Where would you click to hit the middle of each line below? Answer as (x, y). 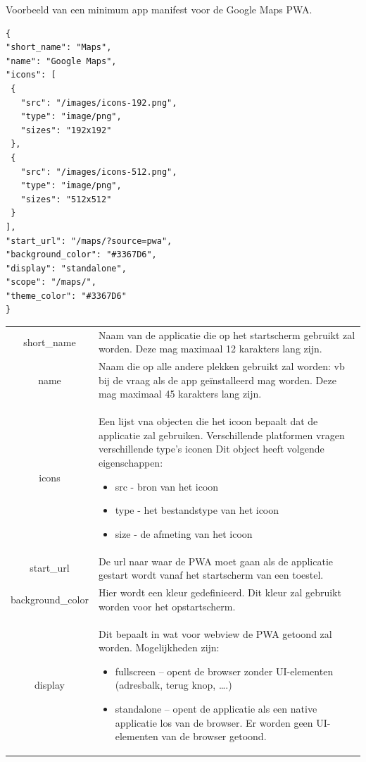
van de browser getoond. (214, 736)
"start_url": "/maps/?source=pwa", (89, 241)
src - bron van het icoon (167, 486)
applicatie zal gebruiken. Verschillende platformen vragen (221, 435)
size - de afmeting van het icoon (184, 533)
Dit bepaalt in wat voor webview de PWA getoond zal (215, 633)
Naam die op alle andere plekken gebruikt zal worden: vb (221, 366)
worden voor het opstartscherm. (167, 606)
